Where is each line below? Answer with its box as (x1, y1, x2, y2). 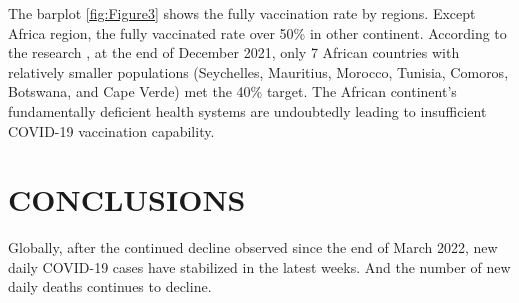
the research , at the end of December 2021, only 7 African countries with (8, 42, 460, 63)
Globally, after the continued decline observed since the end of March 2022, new (8, 237, 498, 258)
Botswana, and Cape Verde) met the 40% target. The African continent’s (8, 81, 457, 102)
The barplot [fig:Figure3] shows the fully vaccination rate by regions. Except (8, 3, 476, 23)
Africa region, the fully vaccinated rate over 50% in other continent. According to (8, 22, 507, 43)
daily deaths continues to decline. (8, 276, 212, 297)
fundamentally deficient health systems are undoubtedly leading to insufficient (8, 100, 487, 121)
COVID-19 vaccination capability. (8, 120, 215, 141)
